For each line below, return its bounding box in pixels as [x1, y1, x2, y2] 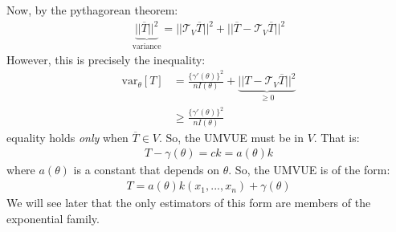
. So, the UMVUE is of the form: [228, 161, 390, 178]
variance [132, 43, 161, 51]
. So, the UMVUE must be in [159, 128, 304, 145]
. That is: [313, 128, 360, 145]
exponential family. [6, 210, 100, 226]
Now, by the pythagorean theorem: [6, 2, 178, 18]
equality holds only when [6, 128, 129, 145]
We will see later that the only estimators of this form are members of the [6, 194, 371, 211]
